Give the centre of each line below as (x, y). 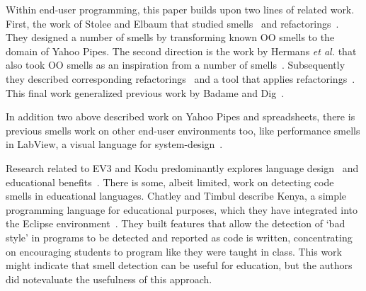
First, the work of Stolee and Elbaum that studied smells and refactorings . (172, 23)
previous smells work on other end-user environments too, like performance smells (183, 130)
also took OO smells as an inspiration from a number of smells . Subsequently (176, 65)
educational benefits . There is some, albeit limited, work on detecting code (170, 182)
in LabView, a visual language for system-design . (114, 144)
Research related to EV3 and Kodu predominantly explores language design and (182, 167)
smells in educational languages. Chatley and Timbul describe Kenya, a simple (176, 196)
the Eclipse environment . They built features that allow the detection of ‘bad (176, 223)
